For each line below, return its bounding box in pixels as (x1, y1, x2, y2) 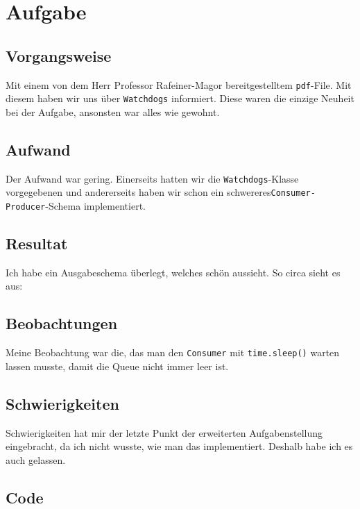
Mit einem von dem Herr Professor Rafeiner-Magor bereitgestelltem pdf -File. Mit (6, 77, 352, 92)
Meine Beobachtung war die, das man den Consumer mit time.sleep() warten (6, 345, 340, 360)
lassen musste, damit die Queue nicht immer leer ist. (6, 358, 229, 373)
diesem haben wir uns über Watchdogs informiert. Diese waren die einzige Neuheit (6, 91, 354, 106)
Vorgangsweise (6, 44, 112, 66)
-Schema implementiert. (45, 199, 146, 212)
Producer (6, 202, 46, 212)
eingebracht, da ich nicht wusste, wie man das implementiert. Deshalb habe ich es (6, 439, 353, 453)
